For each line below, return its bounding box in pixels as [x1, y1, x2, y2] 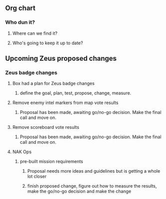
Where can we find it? [12, 30, 58, 36]
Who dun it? [5, 19, 35, 26]
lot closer [27, 174, 47, 180]
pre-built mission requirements [19, 159, 83, 165]
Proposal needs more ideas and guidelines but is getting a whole [27, 168, 161, 174]
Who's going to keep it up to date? [12, 40, 83, 46]
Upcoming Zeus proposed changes [5, 54, 117, 63]
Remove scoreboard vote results [12, 124, 80, 130]
